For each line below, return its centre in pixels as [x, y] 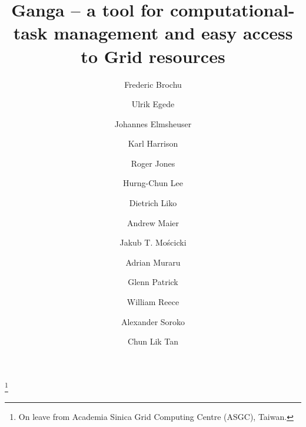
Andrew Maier [153, 222]
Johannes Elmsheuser [153, 123]
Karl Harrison [153, 143]
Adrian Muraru [153, 262]
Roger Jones [153, 163]
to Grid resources [153, 56]
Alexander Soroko [153, 321]
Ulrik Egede [153, 104]
